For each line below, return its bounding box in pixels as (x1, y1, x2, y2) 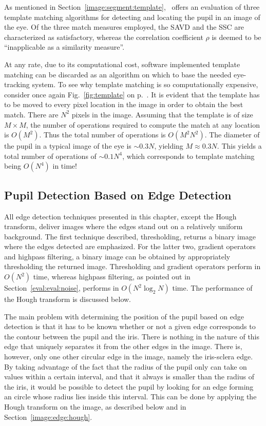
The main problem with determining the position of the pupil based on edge (4, 311, 244, 321)
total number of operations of (4, 150, 97, 161)
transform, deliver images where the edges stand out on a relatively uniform (4, 221, 243, 232)
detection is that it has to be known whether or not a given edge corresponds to (4, 321, 256, 332)
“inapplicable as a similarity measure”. (4, 42, 125, 52)
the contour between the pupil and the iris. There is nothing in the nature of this (4, 331, 260, 341)
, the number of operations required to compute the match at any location (26, 119, 260, 130)
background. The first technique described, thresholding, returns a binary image (4, 231, 256, 241)
